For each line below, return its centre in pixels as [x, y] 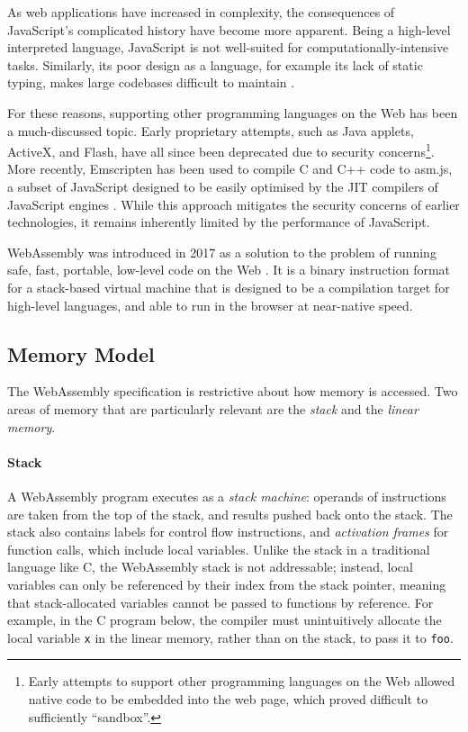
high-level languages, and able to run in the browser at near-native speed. [210, 305]
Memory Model [81, 353]
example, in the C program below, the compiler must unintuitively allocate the [225, 620]
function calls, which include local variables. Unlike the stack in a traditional [219, 549]
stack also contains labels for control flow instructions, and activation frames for [228, 532]
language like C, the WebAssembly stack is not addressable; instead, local [210, 567]
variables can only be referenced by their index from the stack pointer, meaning [227, 584]
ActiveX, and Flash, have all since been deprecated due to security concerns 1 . [221, 150]
